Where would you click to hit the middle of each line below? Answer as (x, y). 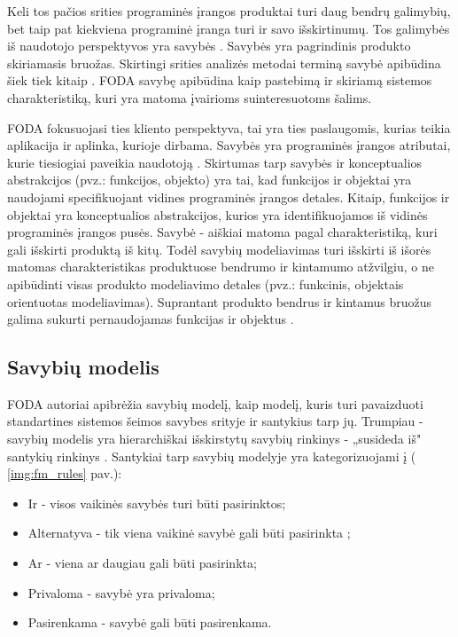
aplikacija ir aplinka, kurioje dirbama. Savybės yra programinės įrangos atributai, (229, 145)
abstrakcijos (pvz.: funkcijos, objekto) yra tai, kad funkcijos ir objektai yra (210, 180)
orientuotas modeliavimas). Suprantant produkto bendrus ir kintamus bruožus (220, 301)
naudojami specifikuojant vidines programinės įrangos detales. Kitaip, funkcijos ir (229, 197)
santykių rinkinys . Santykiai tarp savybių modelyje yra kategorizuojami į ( (212, 456)
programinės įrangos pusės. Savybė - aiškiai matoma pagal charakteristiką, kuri (222, 232)
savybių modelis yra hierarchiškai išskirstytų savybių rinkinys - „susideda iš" (214, 439)
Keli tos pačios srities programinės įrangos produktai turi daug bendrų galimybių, (229, 11)
